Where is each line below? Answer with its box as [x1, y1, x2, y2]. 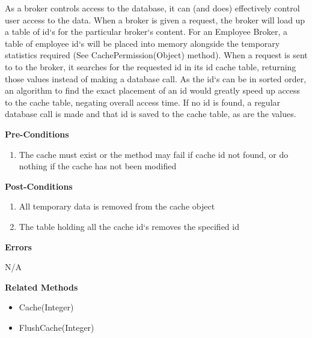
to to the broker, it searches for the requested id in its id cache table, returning [5, 60, 296, 73]
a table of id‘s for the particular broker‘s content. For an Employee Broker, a [5, 25, 288, 38]
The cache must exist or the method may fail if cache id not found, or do [19, 148, 289, 160]
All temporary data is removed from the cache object [19, 200, 215, 213]
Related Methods [5, 280, 78, 293]
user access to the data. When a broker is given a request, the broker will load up [5, 13, 305, 26]
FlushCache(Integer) [19, 321, 94, 333]
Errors [5, 240, 32, 253]
